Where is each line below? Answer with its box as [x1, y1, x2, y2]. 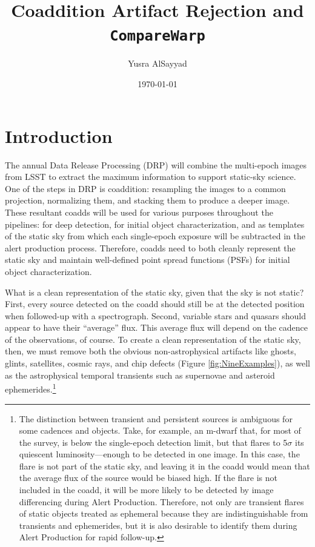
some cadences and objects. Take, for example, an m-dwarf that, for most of [19, 424, 301, 437]
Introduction [5, 123, 113, 148]
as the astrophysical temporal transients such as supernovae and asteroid [5, 368, 275, 381]
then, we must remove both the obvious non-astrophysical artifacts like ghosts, [5, 345, 296, 357]
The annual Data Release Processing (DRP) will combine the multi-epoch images [5, 158, 307, 171]
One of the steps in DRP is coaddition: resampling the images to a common [5, 182, 286, 194]
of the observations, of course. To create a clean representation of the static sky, [5, 333, 301, 345]
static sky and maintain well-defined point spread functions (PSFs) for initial [5, 253, 290, 266]
